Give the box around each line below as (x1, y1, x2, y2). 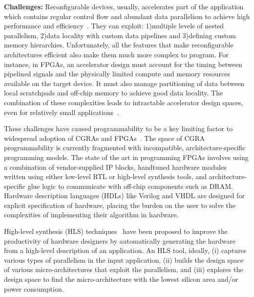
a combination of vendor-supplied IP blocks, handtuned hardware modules (4, 161, 227, 172)
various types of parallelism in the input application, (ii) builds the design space (4, 254, 244, 265)
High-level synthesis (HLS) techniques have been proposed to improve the (4, 226, 228, 236)
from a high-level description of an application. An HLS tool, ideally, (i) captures (4, 245, 247, 255)
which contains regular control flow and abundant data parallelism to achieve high (4, 11, 250, 21)
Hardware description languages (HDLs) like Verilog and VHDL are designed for (4, 190, 245, 201)
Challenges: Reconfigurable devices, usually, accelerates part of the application (4, 1, 244, 11)
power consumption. (4, 283, 64, 294)
